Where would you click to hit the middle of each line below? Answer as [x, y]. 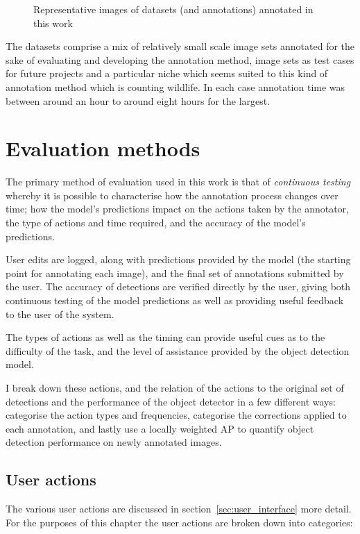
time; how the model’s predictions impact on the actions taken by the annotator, [177, 209]
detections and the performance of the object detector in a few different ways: [171, 401]
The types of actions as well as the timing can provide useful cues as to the [165, 337]
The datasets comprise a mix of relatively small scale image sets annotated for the [180, 46]
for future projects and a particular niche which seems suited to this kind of [167, 73]
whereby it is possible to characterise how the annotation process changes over [172, 195]
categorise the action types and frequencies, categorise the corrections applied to [176, 415]
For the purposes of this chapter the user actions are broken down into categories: [179, 522]
